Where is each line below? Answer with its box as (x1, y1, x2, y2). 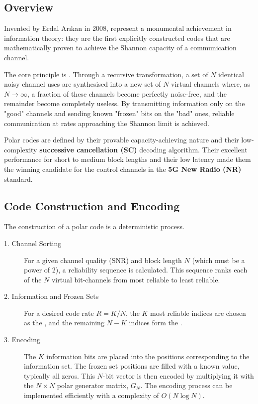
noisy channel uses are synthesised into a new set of (4, 79, 161, 89)
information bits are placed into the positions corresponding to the (46, 351, 250, 361)
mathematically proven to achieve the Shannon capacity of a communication (4, 42, 237, 53)
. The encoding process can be (140, 380, 233, 391)
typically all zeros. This (24, 370, 95, 381)
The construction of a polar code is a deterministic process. (4, 221, 184, 232)
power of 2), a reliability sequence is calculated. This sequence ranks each (24, 265, 248, 275)
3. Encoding (4, 334, 40, 345)
